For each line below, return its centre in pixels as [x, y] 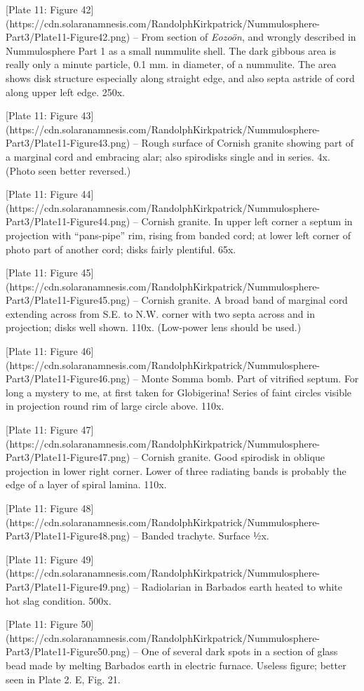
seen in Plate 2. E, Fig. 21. [63, 679]
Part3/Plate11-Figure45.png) [68, 300]
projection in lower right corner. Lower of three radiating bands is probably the [176, 470]
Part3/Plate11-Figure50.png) [68, 651]
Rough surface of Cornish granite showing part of [247, 143]
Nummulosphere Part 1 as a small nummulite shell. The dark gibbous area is [171, 50]
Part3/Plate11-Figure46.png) [68, 378]
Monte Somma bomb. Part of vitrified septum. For [250, 378]
